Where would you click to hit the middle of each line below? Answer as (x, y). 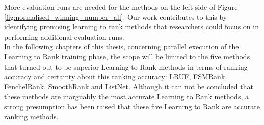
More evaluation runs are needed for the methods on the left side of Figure (121, 7)
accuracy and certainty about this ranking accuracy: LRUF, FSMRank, (116, 76)
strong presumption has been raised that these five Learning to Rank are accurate (132, 106)
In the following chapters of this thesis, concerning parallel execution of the (122, 46)
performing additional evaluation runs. (64, 36)
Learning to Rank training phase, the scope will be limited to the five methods (127, 56)
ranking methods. (31, 116)
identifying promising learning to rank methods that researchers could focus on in (131, 27)
